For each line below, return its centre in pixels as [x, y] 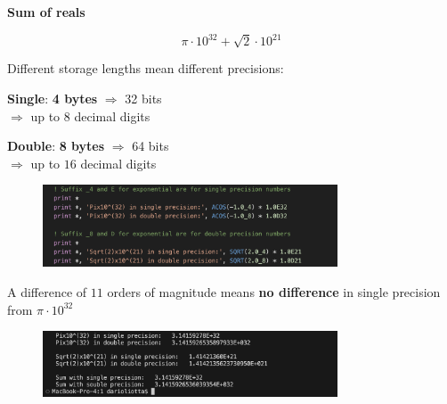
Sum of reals [46, 12]
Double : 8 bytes [56, 146]
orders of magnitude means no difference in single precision [274, 292]
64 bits [150, 146]
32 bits [143, 99]
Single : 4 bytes [53, 99]
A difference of [47, 292]
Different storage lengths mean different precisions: [146, 68]
